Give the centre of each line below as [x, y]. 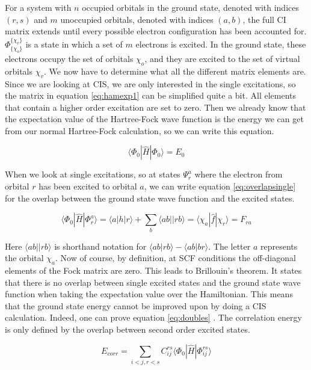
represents [279, 246]
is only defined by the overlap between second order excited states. [128, 329]
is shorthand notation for [100, 246]
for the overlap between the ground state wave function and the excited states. [150, 198]
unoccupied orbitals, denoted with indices [137, 19]
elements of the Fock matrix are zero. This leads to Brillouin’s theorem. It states [153, 270]
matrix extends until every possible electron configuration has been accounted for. [156, 31]
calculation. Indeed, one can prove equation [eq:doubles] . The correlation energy [153, 317]
